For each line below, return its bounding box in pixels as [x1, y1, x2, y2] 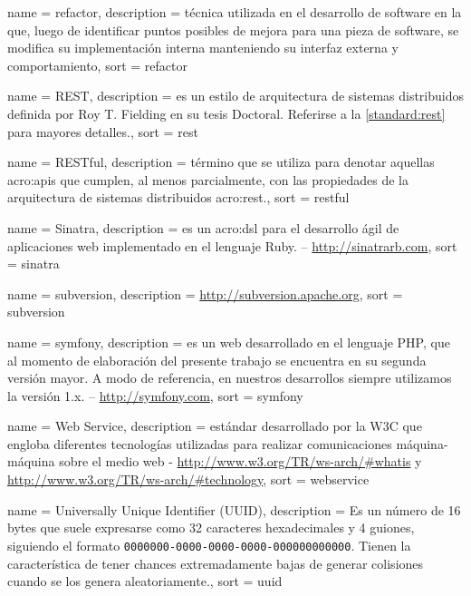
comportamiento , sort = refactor [7, 55, 187, 74]
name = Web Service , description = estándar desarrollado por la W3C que [7, 416, 422, 435]
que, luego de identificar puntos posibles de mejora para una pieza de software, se [7, 20, 459, 39]
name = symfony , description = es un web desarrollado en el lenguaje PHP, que [7, 332, 450, 351]
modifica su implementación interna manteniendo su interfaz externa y [7, 38, 399, 57]
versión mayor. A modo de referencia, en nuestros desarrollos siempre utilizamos [7, 368, 452, 387]
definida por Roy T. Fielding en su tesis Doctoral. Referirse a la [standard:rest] [7, 103, 446, 122]
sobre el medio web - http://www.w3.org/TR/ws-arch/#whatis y [59, 452, 422, 471]
